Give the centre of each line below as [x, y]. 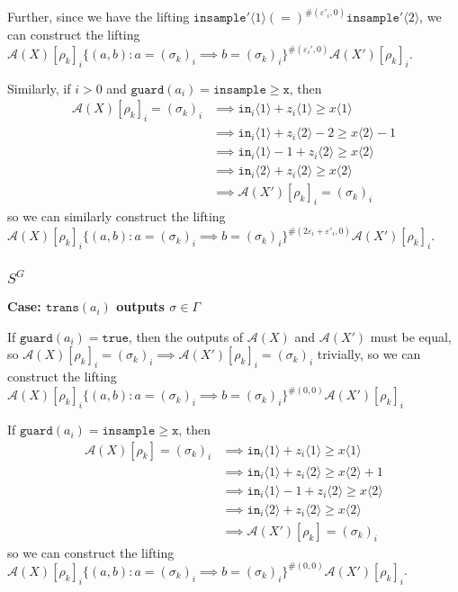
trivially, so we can [369, 354]
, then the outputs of [186, 336]
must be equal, [411, 336]
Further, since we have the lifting [99, 17]
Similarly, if [39, 88]
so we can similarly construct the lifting [117, 216]
